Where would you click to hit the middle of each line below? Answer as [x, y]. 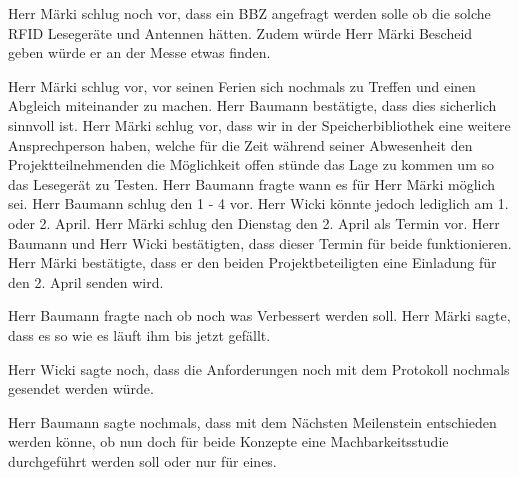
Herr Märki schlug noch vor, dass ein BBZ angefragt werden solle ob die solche [249, 13]
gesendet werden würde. [81, 388]
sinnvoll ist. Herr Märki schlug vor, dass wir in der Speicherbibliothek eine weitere [259, 124]
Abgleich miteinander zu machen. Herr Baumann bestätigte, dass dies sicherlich [252, 105]
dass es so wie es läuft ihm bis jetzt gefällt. [139, 334]
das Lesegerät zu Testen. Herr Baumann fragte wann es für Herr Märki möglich [252, 183]
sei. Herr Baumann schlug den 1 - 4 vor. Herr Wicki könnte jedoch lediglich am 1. [258, 203]
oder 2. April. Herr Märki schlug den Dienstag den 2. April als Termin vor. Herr [254, 222]
